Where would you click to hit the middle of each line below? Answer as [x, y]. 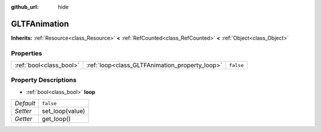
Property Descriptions [44, 80]
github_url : [25, 7]
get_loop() [56, 119]
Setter [23, 111]
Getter [23, 119]
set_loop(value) [64, 111]
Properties [27, 53]
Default [25, 104]
